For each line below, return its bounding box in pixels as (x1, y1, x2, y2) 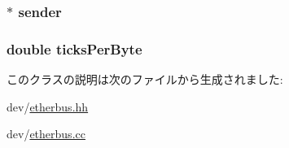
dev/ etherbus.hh (7, 98, 89, 115)
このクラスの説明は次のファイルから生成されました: (7, 71, 283, 88)
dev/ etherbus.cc (7, 125, 85, 142)
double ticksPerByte (7, 38, 142, 59)
